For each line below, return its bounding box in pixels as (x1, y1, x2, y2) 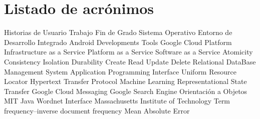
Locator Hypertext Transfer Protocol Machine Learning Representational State (4, 76, 247, 86)
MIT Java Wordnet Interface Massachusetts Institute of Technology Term (4, 95, 230, 106)
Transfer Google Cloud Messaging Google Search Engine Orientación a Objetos (4, 85, 247, 96)
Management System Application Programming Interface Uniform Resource (4, 66, 236, 76)
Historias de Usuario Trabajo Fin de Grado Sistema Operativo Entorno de (4, 27, 232, 37)
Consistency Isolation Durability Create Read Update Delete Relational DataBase (4, 56, 256, 66)
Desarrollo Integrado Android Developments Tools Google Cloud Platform (4, 36, 232, 47)
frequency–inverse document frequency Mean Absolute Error (4, 105, 190, 115)
